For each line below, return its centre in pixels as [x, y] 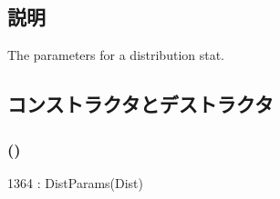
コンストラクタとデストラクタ [140, 104]
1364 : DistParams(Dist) [76, 182]
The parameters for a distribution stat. [116, 55]
